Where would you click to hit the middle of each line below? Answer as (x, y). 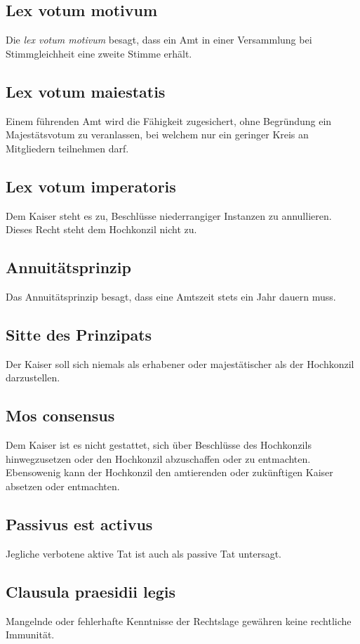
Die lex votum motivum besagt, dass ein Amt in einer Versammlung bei (159, 40)
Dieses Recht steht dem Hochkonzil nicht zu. (101, 229)
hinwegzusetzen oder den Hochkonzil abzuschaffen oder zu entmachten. (158, 458)
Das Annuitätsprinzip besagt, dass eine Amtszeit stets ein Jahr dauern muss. (171, 296)
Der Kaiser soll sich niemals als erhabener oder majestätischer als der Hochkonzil (180, 363)
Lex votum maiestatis (86, 91)
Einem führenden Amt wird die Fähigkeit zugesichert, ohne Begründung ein (169, 120)
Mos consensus (60, 415)
